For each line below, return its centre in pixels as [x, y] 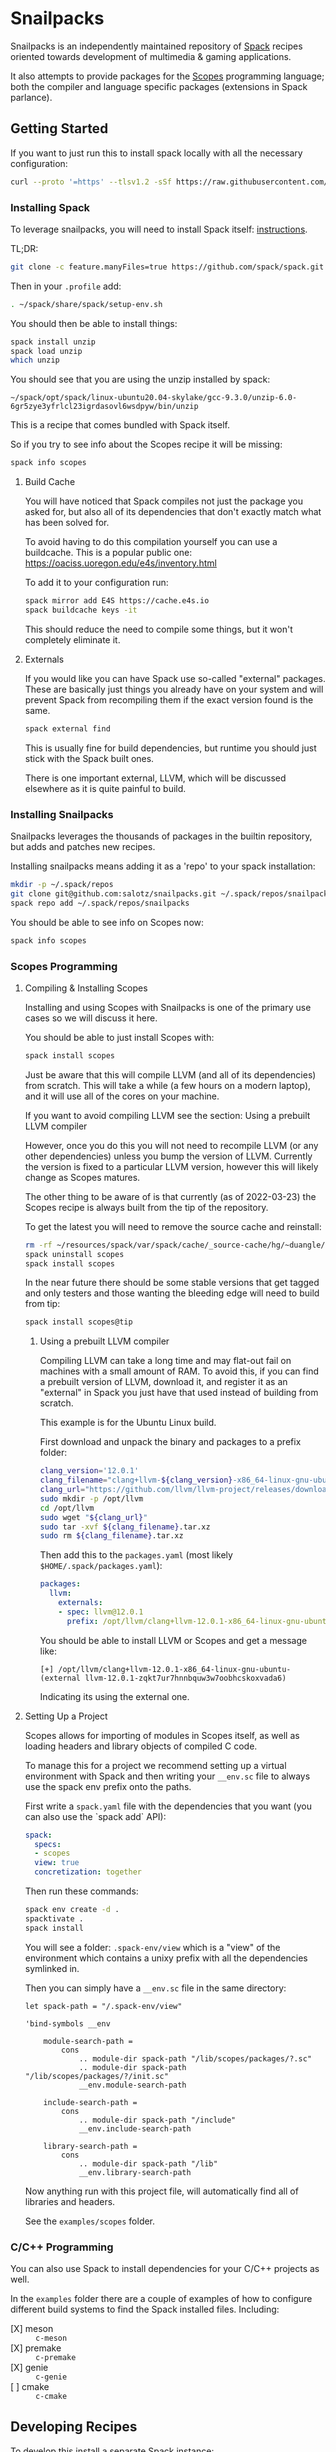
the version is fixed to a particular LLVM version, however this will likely [171, 1166]
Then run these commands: [81, 1891]
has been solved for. [67, 523]
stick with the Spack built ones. [89, 758]
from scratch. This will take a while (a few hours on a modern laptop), [168, 1085]
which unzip [35, 360]
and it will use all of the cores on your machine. [122, 1096]
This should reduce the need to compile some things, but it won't [158, 629]
